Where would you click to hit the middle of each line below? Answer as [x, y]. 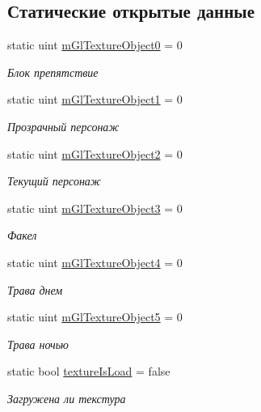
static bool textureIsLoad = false [89, 371]
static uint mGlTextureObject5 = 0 [95, 317]
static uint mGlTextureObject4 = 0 [95, 262]
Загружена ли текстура [67, 398]
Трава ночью [38, 344]
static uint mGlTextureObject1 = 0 [95, 99]
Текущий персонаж [54, 181]
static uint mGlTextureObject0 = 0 [95, 45]
